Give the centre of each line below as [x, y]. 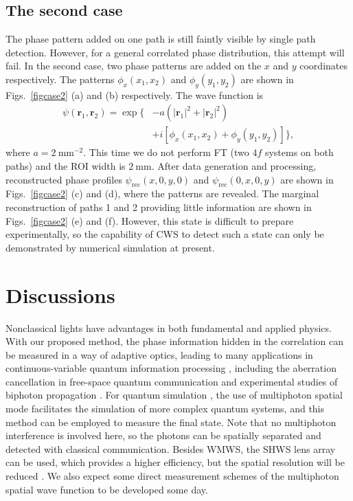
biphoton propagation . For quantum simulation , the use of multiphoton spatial [174, 395]
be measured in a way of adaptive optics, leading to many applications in [159, 354]
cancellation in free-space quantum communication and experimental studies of [172, 381]
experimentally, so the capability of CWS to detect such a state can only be [165, 234]
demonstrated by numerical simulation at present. [110, 247]
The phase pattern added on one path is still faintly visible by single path [161, 39]
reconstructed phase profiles [64, 179]
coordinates [323, 66]
